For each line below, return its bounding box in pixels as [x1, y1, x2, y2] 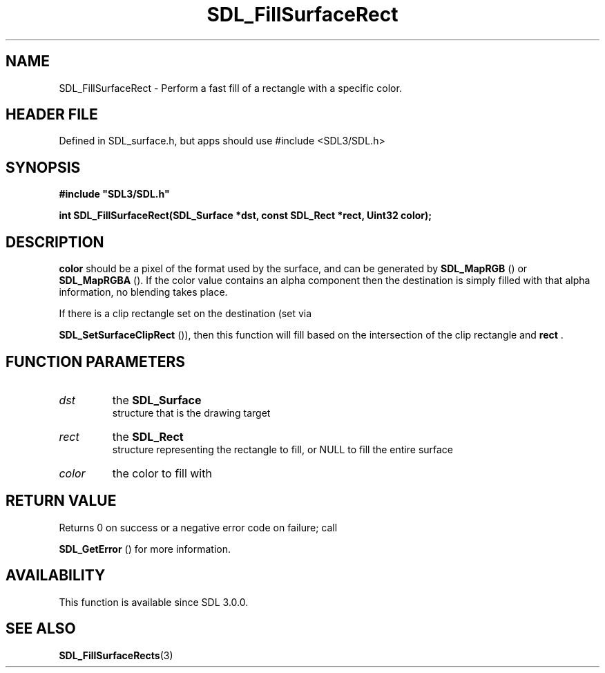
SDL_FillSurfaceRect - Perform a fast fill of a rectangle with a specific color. [59, 82, 402, 94]
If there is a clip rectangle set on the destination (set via [59, 307, 312, 320]
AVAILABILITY [6, 567, 106, 585]
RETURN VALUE [6, 492, 117, 510]
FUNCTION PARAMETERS [6, 352, 185, 370]
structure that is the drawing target [112, 406, 271, 419]
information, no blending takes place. [59, 286, 228, 298]
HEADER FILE [6, 106, 98, 124]
